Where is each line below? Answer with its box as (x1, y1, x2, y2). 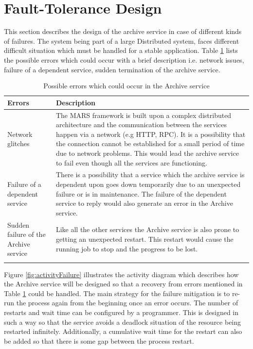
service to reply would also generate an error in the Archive (55, 198, 233, 208)
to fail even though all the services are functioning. (55, 157, 207, 167)
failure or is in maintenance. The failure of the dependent (55, 188, 227, 199)
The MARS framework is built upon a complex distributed (55, 110, 232, 120)
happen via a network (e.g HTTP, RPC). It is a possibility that (55, 129, 246, 139)
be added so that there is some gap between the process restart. (4, 335, 194, 346)
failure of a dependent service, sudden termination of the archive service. (4, 64, 220, 74)
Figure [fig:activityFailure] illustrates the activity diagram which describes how (4, 269, 239, 279)
